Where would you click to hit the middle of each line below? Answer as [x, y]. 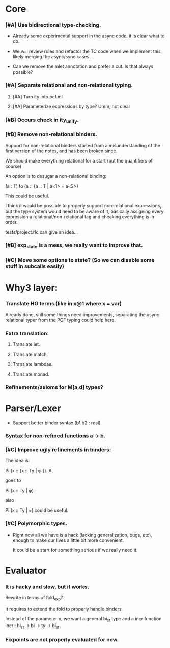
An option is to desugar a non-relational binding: [56, 176]
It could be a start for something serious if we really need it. [75, 550]
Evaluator [26, 571]
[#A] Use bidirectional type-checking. [53, 25]
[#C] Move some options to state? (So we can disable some [80, 260]
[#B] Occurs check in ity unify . [42, 120]
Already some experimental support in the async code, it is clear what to [89, 36]
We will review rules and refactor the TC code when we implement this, [87, 51]
